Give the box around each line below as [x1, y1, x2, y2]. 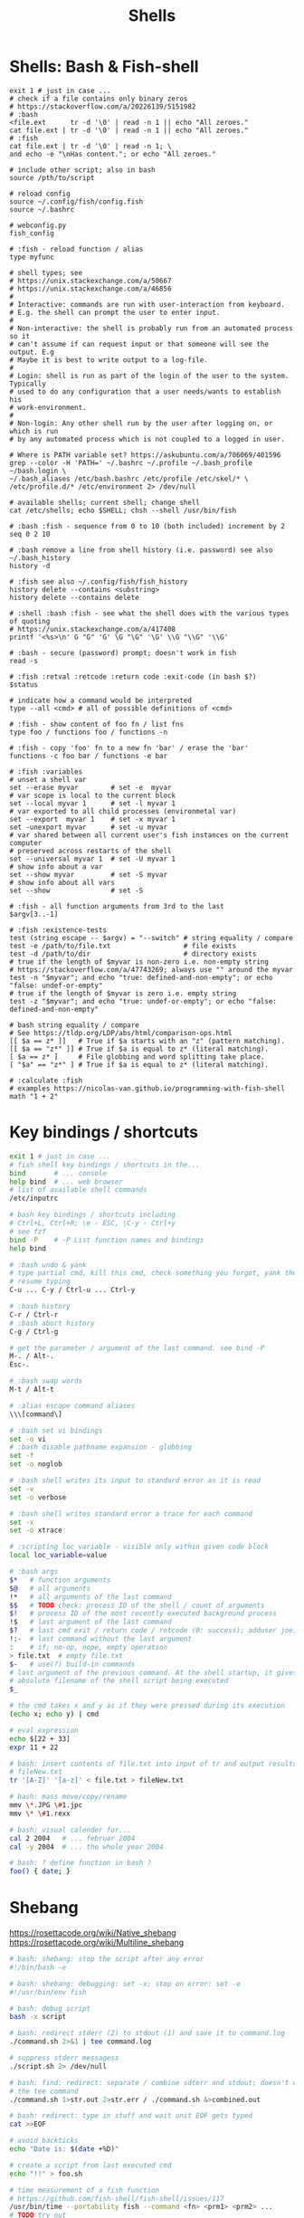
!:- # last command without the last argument [9, 1634, 193, 1643]
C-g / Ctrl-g [9, 1327, 59, 1336]
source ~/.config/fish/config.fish [9, 196, 144, 206]
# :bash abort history [9, 1318, 95, 1328]
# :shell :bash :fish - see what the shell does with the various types [9, 608, 290, 618]
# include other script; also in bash [9, 165, 156, 175]
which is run [9, 426, 59, 435]
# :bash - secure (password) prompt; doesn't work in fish [9, 648, 237, 657]
